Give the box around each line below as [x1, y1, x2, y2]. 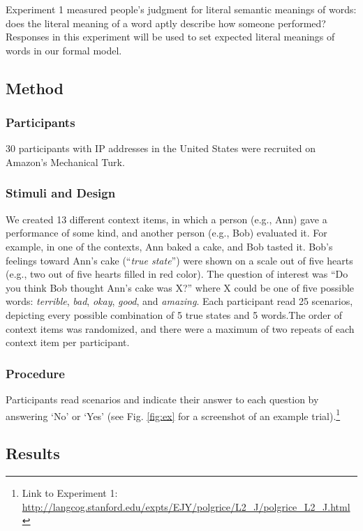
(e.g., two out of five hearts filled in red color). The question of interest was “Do [6, 267, 348, 281]
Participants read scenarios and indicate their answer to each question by [6, 391, 319, 406]
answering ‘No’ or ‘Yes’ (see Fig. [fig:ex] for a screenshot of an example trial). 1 [6, 406, 341, 423]
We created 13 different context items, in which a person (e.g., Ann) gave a [6, 211, 327, 226]
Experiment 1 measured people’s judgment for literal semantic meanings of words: [6, 2, 357, 16]
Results [6, 442, 60, 464]
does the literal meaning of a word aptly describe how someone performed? [6, 15, 326, 30]
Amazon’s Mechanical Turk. [6, 154, 125, 169]
